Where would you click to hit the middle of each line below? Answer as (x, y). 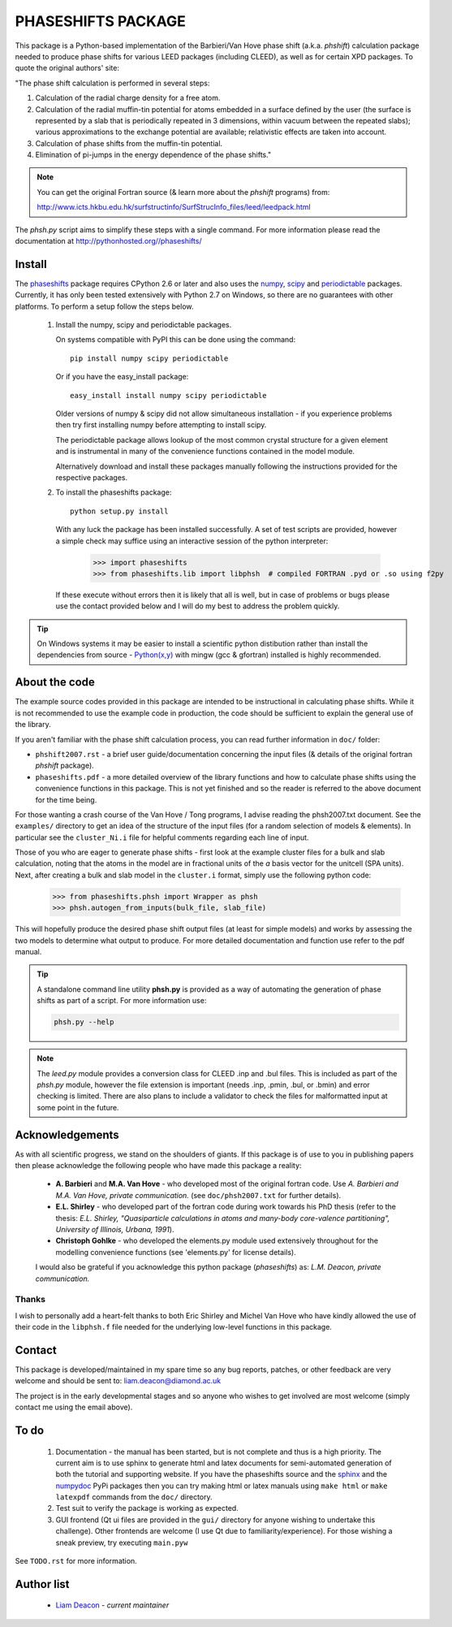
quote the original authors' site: (67, 68)
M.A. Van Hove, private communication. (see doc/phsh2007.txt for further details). (198, 1195)
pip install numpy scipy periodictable (149, 358)
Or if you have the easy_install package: (122, 377)
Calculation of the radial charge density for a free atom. (128, 98)
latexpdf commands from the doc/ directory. (134, 1497)
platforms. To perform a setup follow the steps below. (104, 306)
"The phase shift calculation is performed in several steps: (112, 83)
